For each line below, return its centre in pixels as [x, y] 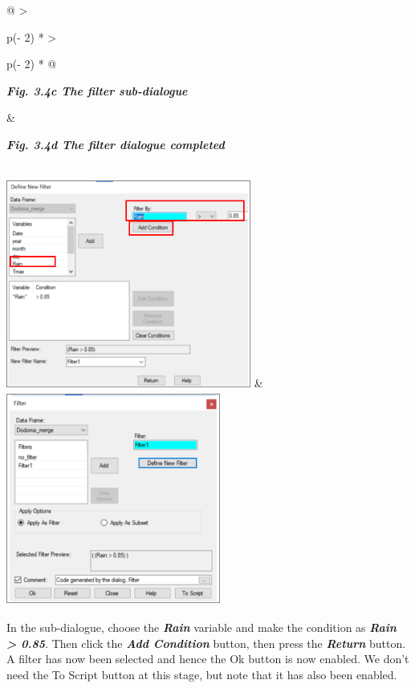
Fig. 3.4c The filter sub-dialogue [97, 90]
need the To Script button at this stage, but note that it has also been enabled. [202, 675]
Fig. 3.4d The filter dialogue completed [116, 144]
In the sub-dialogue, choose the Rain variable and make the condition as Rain [201, 627]
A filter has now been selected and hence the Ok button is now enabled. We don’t [208, 659]
